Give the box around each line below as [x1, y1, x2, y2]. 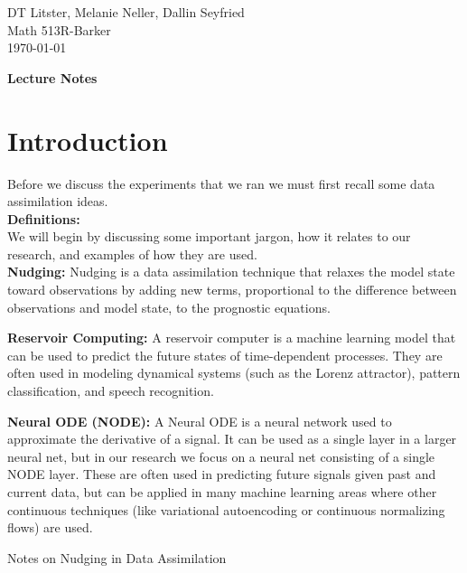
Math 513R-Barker [7, 20, 111, 39]
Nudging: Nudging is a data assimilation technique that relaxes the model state [7, 262, 455, 281]
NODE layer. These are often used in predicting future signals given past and [7, 465, 436, 484]
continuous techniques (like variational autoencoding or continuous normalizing [7, 500, 445, 519]
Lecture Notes [7, 68, 98, 87]
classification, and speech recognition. [7, 381, 214, 400]
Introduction [7, 121, 168, 158]
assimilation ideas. [7, 192, 108, 211]
